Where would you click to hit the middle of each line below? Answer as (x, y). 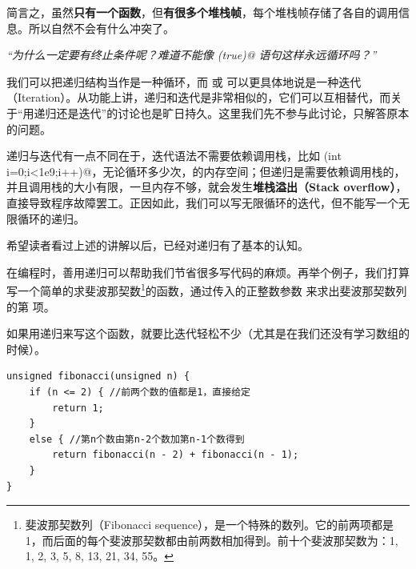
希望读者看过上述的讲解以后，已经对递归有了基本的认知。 (158, 245)
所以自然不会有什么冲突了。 (101, 28)
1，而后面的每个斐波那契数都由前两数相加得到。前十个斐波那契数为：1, (212, 540)
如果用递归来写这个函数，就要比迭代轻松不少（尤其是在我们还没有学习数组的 (208, 333)
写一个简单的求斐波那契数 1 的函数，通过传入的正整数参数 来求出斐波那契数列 (207, 289)
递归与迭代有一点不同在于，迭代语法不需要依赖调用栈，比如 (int (174, 156)
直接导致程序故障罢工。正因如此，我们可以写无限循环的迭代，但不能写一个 (202, 202)
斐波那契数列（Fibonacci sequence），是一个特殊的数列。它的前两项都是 (210, 525)
